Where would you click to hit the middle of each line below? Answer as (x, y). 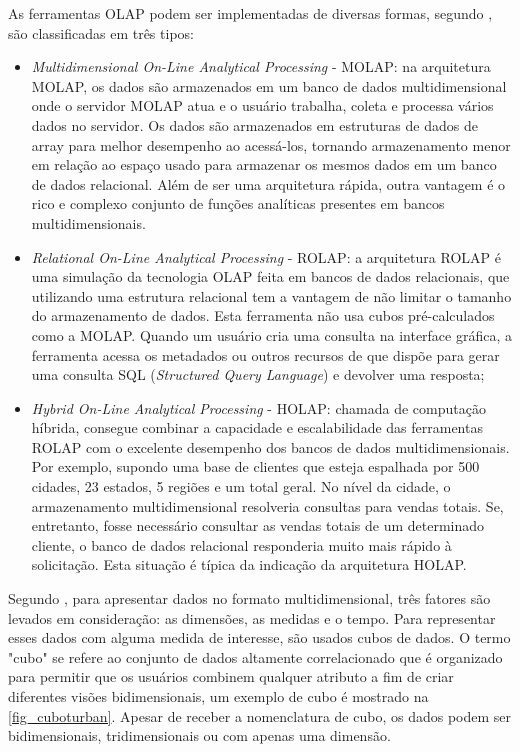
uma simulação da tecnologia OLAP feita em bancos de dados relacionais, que (270, 276)
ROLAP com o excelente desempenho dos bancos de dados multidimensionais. (270, 446)
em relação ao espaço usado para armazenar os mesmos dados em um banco (264, 164)
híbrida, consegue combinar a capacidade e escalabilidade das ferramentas (257, 427)
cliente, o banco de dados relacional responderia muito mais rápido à (241, 544)
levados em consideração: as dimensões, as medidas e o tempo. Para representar (252, 617)
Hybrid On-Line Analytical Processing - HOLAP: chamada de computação (258, 407)
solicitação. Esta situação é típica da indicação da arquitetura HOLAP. (249, 564)
